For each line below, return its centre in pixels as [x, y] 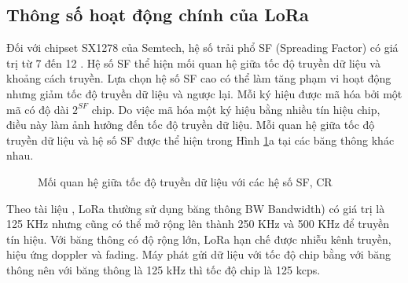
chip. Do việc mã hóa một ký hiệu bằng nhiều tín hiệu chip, [236, 109]
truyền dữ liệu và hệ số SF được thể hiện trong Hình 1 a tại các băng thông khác [200, 140]
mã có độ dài [38, 109]
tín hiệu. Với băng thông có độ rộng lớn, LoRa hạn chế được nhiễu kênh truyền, [199, 239]
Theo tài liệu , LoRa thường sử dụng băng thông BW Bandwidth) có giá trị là [196, 208]
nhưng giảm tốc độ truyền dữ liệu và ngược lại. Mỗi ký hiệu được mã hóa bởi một [204, 93]
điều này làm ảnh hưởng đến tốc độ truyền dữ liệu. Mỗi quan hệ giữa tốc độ [191, 125]
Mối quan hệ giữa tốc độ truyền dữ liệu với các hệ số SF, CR [185, 181]
